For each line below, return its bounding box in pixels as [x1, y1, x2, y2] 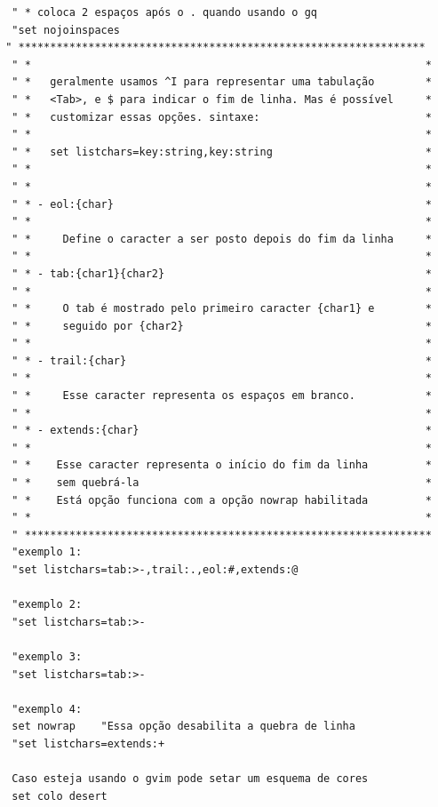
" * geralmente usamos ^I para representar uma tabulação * [12, 76, 432, 89]
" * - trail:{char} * [12, 354, 432, 367]
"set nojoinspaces [12, 23, 121, 36]
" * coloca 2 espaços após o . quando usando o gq [12, 6, 317, 19]
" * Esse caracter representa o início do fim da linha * [12, 459, 432, 472]
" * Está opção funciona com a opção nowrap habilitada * [12, 493, 432, 507]
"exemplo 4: [12, 702, 83, 715]
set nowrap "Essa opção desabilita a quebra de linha [12, 720, 355, 733]
